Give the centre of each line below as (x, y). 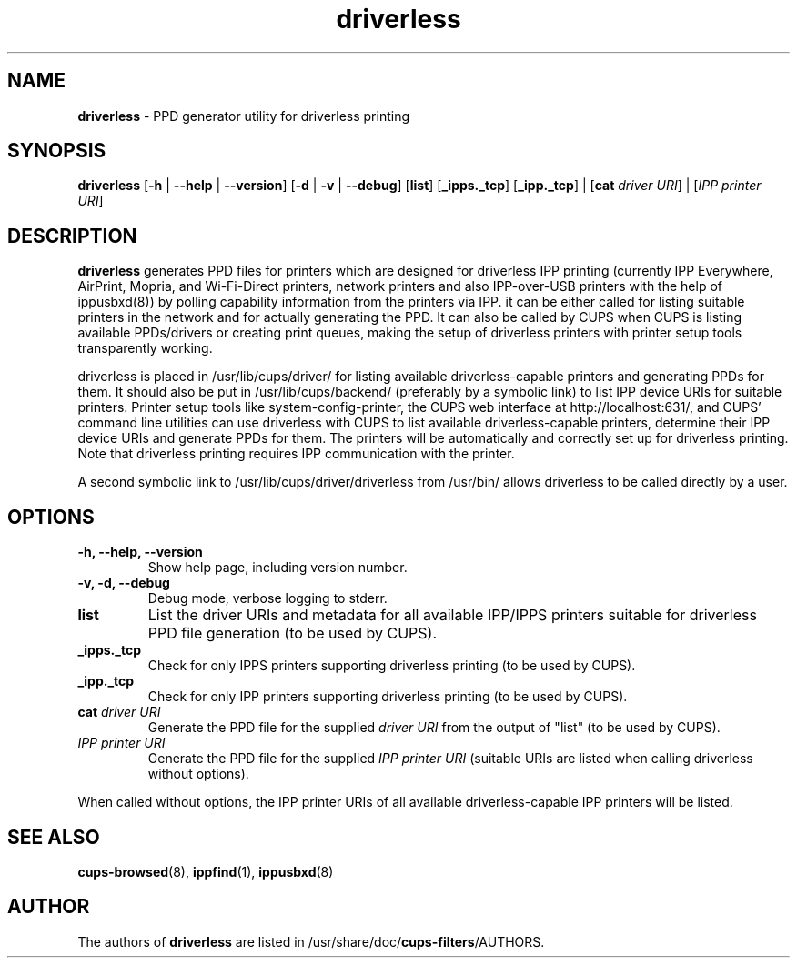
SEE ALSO (54, 837)
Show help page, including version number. (277, 568)
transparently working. (145, 348)
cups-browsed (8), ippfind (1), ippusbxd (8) (206, 871)
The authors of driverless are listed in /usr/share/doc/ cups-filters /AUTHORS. (311, 941)
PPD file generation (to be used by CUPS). (293, 633)
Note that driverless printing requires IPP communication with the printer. (296, 454)
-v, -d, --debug (124, 583)
